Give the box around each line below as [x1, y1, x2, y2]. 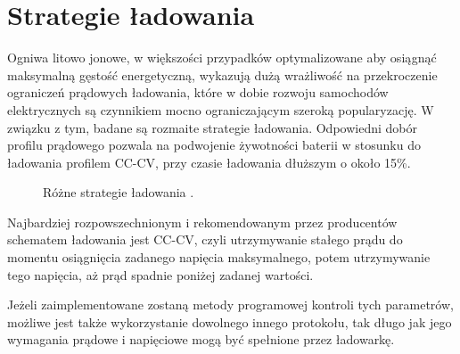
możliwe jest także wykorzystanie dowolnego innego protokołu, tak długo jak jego [7, 312, 452, 331]
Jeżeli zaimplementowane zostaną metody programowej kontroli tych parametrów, [7, 295, 454, 314]
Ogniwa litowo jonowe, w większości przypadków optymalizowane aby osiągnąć [7, 48, 437, 67]
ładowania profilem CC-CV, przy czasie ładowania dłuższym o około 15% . [7, 152, 411, 171]
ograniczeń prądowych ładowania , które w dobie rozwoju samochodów [7, 83, 389, 102]
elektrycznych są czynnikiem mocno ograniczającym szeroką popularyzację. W [7, 100, 434, 119]
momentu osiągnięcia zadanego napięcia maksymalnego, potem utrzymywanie [7, 248, 431, 267]
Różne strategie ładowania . [43, 183, 194, 202]
